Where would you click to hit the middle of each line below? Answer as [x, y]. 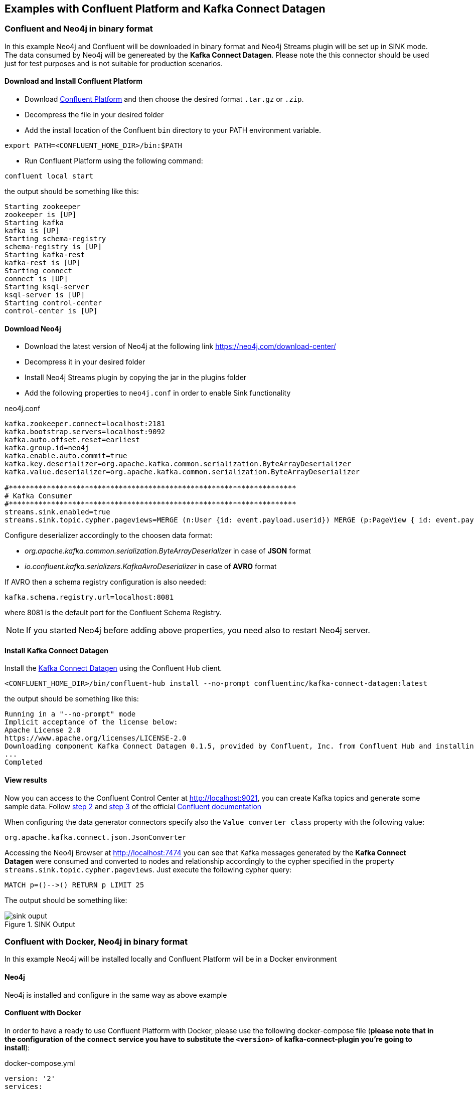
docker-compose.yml [40, 1063]
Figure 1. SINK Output [40, 924]
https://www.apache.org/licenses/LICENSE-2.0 [96, 738]
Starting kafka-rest [45, 255]
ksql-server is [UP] [45, 295]
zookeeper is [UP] [41, 215]
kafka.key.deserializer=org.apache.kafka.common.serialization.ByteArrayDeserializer [178, 464]
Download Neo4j [33, 328]
